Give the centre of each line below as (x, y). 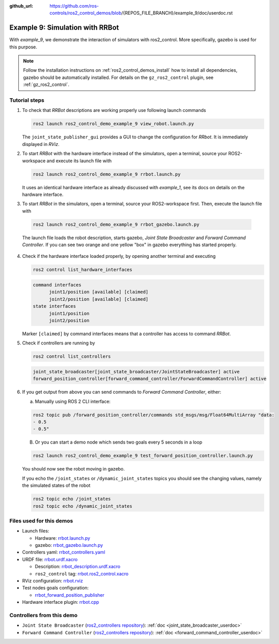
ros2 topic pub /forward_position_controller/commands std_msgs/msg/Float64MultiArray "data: (154, 415)
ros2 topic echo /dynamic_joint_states (82, 506)
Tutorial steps (27, 100)
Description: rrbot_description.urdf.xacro (78, 567)
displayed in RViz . (41, 144)
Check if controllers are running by (59, 343)
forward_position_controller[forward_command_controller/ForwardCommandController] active (150, 379)
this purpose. (23, 47)
